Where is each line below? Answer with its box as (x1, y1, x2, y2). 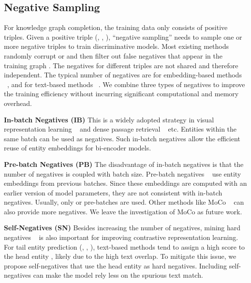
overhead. (4, 98, 32, 108)
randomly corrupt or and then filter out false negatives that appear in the (4, 50, 222, 60)
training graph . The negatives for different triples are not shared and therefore (4, 60, 238, 70)
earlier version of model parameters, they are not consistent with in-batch (4, 187, 222, 197)
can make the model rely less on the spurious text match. (33, 270, 203, 280)
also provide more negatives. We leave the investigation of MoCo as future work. (4, 206, 242, 216)
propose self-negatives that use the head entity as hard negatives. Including (4, 260, 227, 270)
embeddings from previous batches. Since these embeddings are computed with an (4, 178, 247, 188)
